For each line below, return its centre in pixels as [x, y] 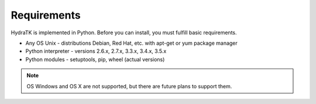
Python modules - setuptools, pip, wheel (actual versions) [95, 59]
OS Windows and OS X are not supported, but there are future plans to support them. [129, 86]
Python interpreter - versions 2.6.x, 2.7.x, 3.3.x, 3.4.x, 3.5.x [96, 51]
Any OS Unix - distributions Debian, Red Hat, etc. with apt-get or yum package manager [132, 43]
